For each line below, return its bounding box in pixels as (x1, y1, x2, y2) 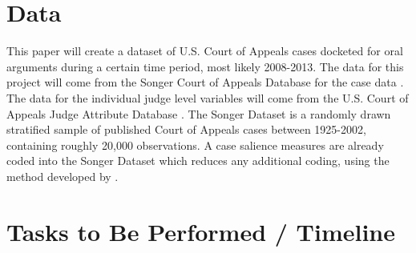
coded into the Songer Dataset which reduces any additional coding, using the (6, 152, 390, 169)
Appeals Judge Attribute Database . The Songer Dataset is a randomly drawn (6, 105, 391, 122)
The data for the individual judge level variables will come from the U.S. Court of (6, 89, 409, 106)
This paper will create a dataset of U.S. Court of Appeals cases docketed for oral (6, 42, 403, 59)
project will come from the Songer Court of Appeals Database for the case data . (6, 74, 404, 90)
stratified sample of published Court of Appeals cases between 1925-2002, (6, 121, 366, 138)
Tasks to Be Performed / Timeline (6, 215, 396, 247)
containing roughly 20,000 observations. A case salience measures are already (6, 136, 384, 153)
